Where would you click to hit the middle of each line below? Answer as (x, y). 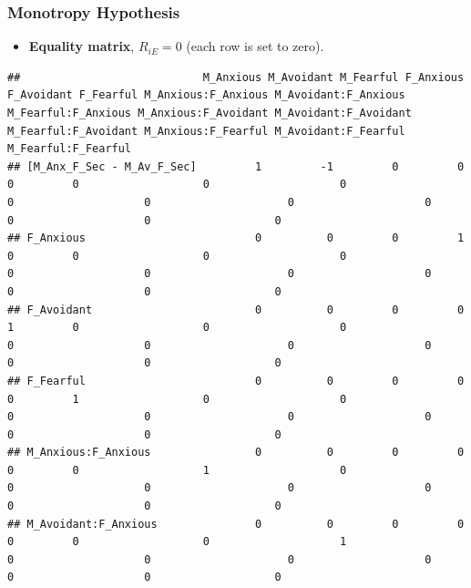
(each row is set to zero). (255, 46)
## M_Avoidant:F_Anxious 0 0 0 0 (236, 524)
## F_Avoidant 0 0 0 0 (236, 309)
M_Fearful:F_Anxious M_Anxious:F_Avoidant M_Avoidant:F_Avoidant (210, 113)
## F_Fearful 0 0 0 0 (236, 381)
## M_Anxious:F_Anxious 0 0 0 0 (236, 453)
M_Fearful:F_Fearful (70, 149)
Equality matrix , (82, 46)
